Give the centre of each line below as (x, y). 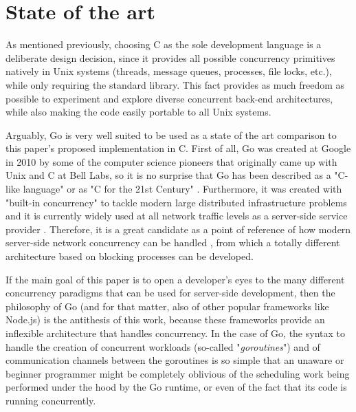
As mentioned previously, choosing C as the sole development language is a (164, 44)
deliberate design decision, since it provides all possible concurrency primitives (170, 57)
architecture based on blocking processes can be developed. (130, 256)
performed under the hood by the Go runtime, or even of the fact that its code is (176, 387)
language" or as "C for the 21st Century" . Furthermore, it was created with (182, 189)
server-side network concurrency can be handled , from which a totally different (173, 242)
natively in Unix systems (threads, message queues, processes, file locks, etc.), (169, 71)
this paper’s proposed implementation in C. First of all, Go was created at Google (178, 148)
